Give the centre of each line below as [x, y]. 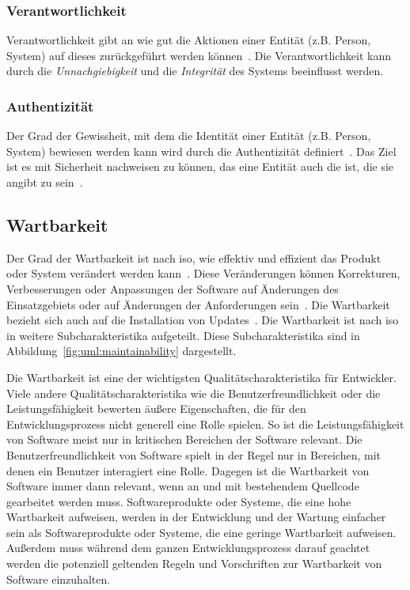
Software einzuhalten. [59, 579]
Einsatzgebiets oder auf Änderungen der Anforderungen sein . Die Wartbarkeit [198, 304]
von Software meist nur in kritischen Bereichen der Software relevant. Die [184, 439]
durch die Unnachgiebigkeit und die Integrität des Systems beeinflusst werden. [195, 71]
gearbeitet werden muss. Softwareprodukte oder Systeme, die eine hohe [179, 501]
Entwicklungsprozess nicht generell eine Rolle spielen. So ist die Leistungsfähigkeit [205, 424]
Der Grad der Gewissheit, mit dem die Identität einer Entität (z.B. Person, [189, 136]
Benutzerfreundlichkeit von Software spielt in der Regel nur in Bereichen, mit [194, 454]
